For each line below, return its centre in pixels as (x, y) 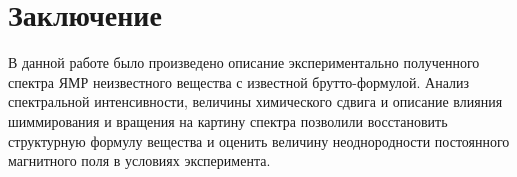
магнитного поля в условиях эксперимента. (139, 160)
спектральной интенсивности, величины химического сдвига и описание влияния (255, 101)
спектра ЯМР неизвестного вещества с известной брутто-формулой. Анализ (239, 81)
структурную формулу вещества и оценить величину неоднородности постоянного (259, 140)
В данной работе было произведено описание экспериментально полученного (244, 62)
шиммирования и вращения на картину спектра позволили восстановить (228, 120)
